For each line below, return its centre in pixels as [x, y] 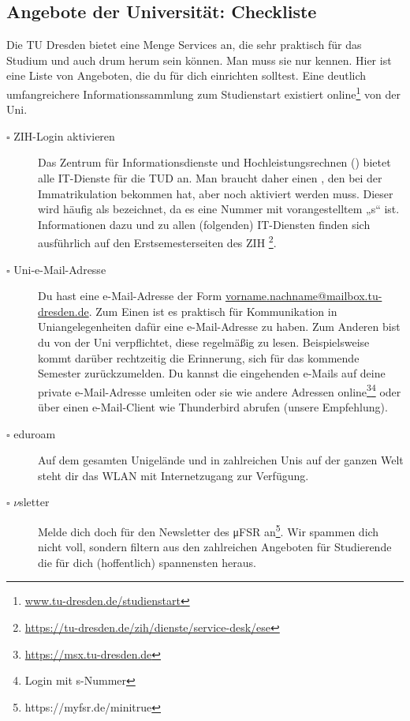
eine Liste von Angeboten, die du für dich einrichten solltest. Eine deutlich [186, 75]
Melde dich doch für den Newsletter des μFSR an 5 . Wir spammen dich [209, 530]
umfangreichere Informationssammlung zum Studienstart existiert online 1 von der [203, 92]
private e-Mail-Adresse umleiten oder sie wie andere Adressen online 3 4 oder [220, 390]
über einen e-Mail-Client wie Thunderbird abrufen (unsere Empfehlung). [213, 407]
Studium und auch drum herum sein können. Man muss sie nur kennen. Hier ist [199, 60]
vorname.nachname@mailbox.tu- [304, 296]
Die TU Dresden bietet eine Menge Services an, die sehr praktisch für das [184, 45]
